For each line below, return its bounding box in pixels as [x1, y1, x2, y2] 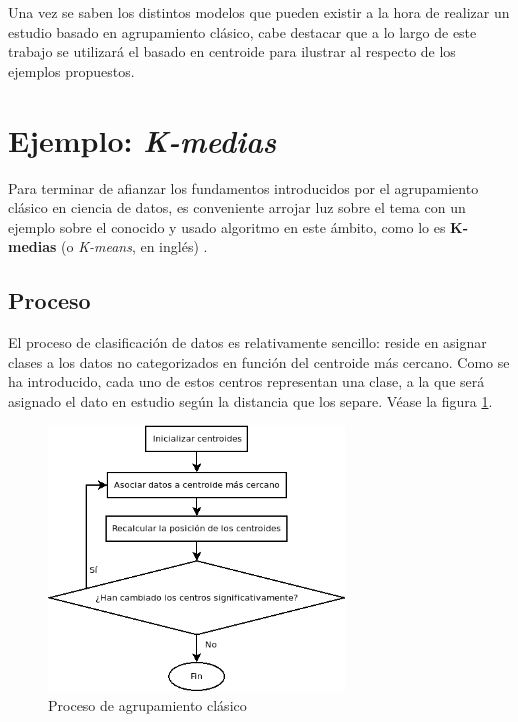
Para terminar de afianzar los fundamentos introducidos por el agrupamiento [8, 177, 479, 198]
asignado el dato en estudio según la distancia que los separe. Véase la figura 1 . [8, 390, 493, 411]
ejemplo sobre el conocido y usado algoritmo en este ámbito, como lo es [8, 216, 446, 237]
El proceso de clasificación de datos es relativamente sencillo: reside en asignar [8, 332, 487, 353]
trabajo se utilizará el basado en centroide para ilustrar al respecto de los [8, 41, 456, 62]
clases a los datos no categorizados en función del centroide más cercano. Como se [8, 351, 510, 372]
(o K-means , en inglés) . [61, 236, 208, 257]
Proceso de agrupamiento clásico [48, 694, 247, 715]
